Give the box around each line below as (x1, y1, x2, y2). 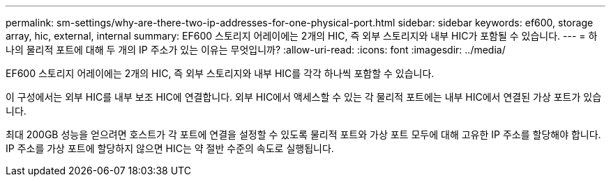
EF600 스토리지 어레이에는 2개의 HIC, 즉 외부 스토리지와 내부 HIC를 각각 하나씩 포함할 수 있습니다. (6, 67, 435, 79)
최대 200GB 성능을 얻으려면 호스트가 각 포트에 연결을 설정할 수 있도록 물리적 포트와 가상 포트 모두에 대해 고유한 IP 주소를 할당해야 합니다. (6, 129, 601, 140)
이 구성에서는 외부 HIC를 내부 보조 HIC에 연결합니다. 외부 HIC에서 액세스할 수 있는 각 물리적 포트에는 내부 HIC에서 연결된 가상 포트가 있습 (6, 91, 602, 103)
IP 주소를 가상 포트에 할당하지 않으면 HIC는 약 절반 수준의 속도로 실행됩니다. (6, 142, 334, 154)
